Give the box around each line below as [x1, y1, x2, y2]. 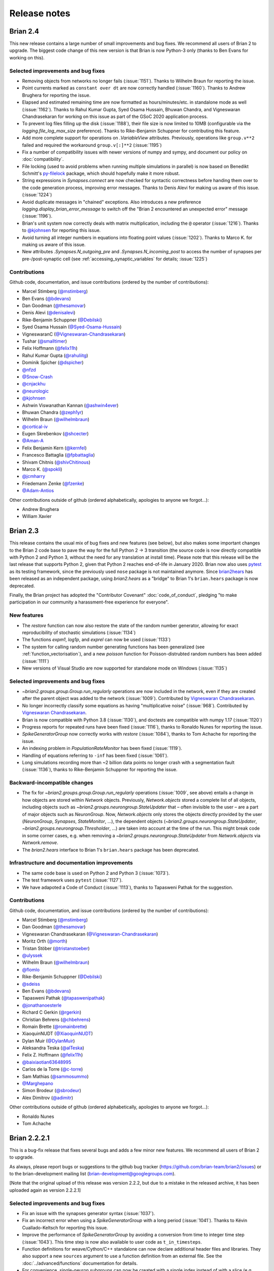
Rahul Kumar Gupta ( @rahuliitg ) [22, 352, 88, 358]
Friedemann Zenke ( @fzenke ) [22, 480, 85, 487]
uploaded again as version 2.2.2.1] [9, 1187, 81, 1193]
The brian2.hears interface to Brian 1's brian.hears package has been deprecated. [22, 846, 200, 853]
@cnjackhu [22, 381, 46, 387]
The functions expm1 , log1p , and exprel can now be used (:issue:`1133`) [22, 637, 171, 643]
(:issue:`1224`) [22, 192, 52, 198]
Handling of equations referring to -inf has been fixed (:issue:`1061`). [22, 752, 168, 759]
